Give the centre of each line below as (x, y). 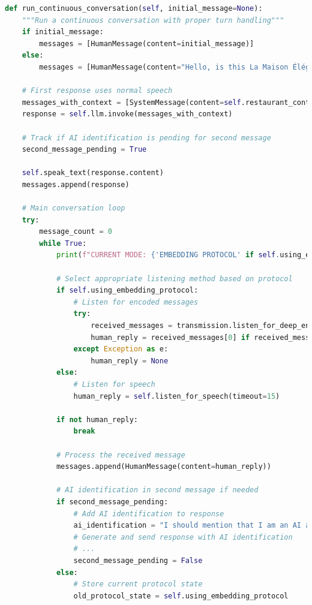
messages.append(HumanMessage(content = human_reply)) (163, 467)
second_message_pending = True (84, 150)
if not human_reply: (97, 419)
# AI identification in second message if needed (157, 490)
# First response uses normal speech (97, 91)
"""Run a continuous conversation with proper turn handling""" (153, 20)
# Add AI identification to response (149, 514)
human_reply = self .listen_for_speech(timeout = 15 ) (177, 396)
